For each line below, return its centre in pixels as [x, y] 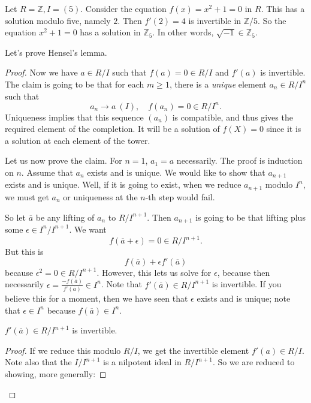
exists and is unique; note [244, 298]
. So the [272, 20]
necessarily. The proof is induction [239, 160]
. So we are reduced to [253, 362]
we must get [27, 196]
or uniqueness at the [100, 196]
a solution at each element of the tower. [78, 140]
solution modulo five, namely [58, 20]
